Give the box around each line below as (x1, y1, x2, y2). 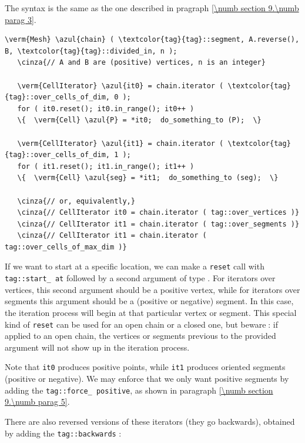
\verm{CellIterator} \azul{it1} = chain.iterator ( (17, 139, 224, 148)
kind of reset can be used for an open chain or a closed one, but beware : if (5, 318, 279, 330)
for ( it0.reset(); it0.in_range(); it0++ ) (17, 104, 195, 113)
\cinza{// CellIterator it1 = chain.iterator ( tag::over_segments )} (17, 219, 300, 228)
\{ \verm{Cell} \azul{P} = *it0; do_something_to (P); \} (17, 116, 262, 125)
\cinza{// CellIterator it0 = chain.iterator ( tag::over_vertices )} (17, 208, 300, 217)
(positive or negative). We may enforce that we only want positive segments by (5, 372, 289, 385)
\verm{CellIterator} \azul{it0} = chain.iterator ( (17, 81, 224, 90)
